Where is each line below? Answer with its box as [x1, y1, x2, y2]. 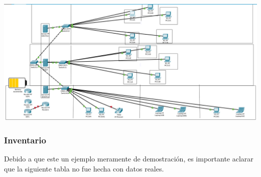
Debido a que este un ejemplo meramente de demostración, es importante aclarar [4, 153, 253, 164]
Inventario [4, 133, 46, 146]
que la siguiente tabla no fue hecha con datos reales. [4, 163, 164, 173]
